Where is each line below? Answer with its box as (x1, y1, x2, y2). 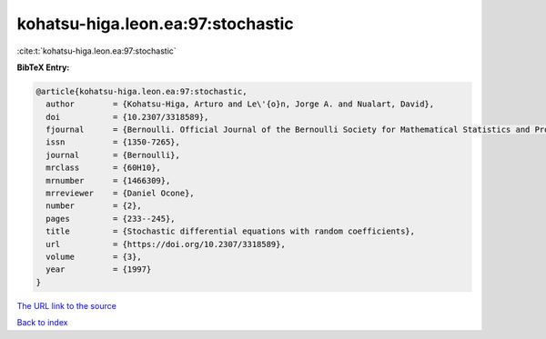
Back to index (16, 317, 68, 328)
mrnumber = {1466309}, (45, 175, 171, 185)
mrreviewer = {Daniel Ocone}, (45, 188, 195, 199)
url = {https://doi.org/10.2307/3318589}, (45, 239, 286, 249)
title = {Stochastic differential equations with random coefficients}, (45, 226, 416, 236)
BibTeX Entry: (16, 62, 70, 73)
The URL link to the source (16, 300, 117, 311)
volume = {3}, (45, 252, 143, 262)
